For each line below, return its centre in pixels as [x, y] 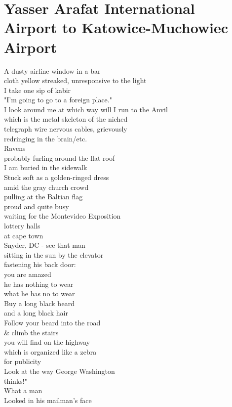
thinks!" [16, 381]
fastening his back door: [40, 264]
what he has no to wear [39, 294]
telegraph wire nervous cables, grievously [66, 129]
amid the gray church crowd [46, 187]
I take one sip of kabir [38, 90]
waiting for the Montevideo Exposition [62, 216]
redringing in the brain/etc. [46, 138]
